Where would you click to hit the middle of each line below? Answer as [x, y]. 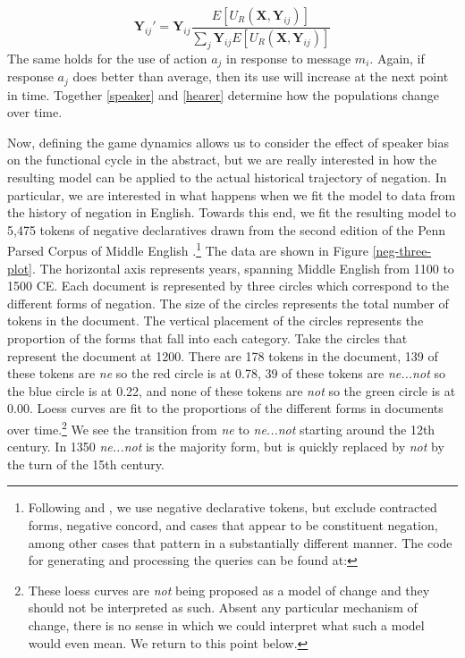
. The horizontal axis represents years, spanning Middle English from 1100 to [243, 268]
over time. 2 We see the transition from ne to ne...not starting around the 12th [221, 427]
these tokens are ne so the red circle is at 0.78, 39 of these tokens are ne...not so [226, 373]
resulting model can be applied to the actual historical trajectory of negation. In [227, 177]
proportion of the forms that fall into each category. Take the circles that [207, 337]
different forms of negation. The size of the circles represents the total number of [228, 303]
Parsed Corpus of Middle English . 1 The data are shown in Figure [188, 249]
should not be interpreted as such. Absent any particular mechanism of [223, 607]
